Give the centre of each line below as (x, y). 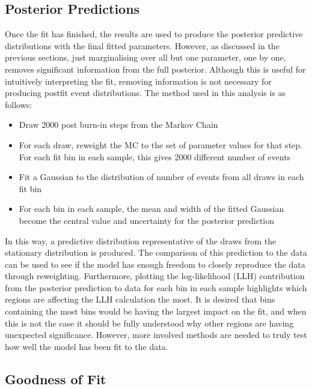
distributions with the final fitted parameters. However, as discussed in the (142, 45)
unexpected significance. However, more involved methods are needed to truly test (156, 335)
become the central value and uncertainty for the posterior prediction (147, 220)
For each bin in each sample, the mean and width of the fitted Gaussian (151, 209)
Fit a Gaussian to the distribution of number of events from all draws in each (161, 177)
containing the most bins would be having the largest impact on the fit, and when (156, 311)
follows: (19, 104)
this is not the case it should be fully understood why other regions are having (149, 323)
